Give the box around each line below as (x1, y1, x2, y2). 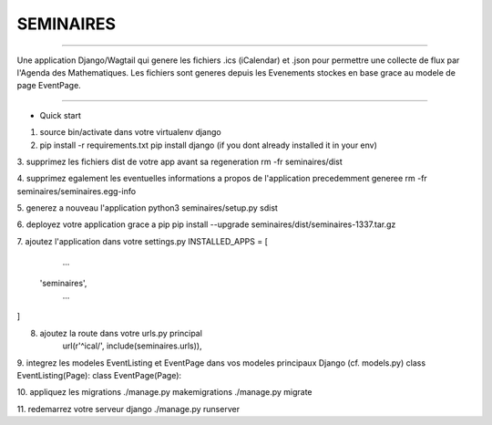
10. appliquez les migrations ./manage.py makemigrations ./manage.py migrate (16, 387, 313, 398)
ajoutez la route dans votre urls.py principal (39, 327, 202, 338)
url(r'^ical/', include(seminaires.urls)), (62, 340, 202, 351)
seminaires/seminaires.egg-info (16, 185, 137, 196)
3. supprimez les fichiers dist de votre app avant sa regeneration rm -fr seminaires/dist (16, 156, 343, 167)
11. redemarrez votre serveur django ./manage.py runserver (16, 403, 241, 414)
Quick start (39, 109, 81, 120)
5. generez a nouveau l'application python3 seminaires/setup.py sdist (16, 202, 278, 213)
